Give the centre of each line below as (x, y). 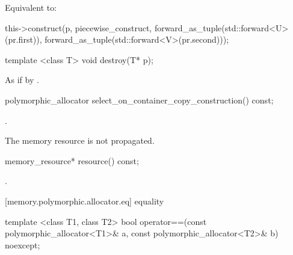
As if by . (22, 80)
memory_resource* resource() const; (72, 160)
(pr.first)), (23, 39)
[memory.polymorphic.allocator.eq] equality (85, 201)
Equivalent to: (31, 7)
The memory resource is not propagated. (80, 140)
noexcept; (23, 244)
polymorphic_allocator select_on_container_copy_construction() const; (139, 100)
